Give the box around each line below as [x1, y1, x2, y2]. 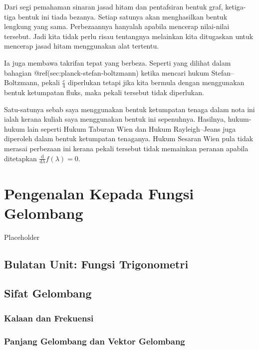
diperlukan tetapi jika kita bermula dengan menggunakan [68, 77, 245, 88]
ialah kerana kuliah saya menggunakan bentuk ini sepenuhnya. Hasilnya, [4, 114, 226, 124]
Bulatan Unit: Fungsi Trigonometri [4, 256, 189, 271]
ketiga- [225, 2, 246, 12]
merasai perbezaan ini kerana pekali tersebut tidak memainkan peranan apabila [4, 143, 249, 153]
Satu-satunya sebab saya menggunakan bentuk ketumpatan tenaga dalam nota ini [4, 104, 255, 114]
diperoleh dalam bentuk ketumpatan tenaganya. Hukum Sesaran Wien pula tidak [4, 133, 254, 144]
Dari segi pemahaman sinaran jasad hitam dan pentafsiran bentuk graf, [4, 2, 223, 12]
